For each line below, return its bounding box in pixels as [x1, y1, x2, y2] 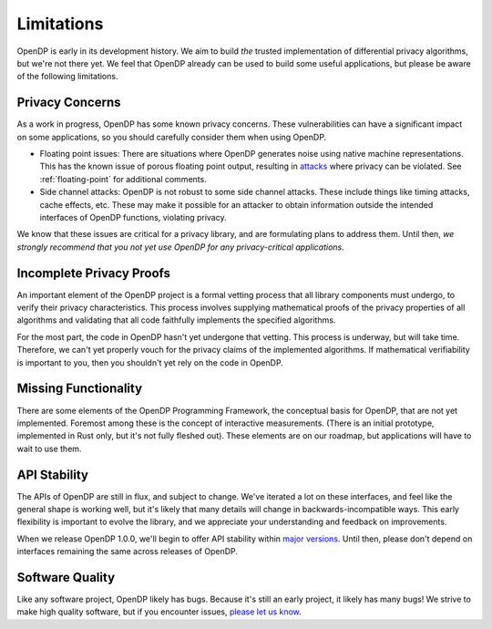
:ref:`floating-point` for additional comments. [39, 173, 207, 184]
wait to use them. [16, 443, 82, 454]
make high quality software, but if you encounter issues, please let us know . [16, 606, 302, 617]
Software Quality [16, 570, 116, 585]
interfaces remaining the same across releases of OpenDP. [16, 546, 239, 557]
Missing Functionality [16, 381, 143, 397]
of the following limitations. [16, 71, 118, 82]
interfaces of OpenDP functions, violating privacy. [39, 211, 227, 222]
